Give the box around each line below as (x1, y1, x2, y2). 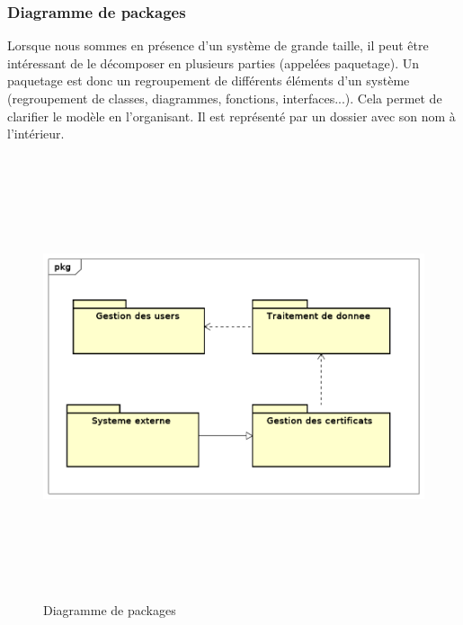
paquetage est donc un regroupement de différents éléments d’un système (7, 71, 410, 90)
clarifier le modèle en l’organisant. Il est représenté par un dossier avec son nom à (7, 106, 456, 125)
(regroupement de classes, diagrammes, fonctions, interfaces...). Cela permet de (7, 89, 442, 107)
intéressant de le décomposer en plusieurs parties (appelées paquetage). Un (7, 53, 419, 72)
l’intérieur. (7, 124, 65, 143)
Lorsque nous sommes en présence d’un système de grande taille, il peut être (7, 36, 429, 55)
